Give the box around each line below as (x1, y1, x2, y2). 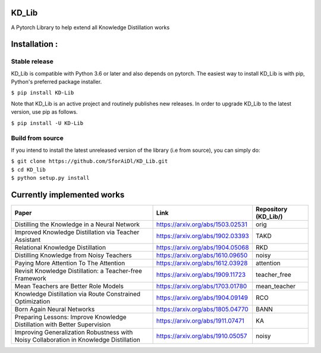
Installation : (11, 39, 58, 49)
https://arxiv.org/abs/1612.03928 (156, 259, 248, 267)
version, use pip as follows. (11, 108, 78, 115)
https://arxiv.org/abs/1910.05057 (156, 332, 247, 340)
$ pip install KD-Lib (11, 89, 74, 96)
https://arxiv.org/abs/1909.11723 (156, 270, 246, 279)
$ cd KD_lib (11, 166, 46, 173)
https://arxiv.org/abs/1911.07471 (156, 316, 245, 324)
